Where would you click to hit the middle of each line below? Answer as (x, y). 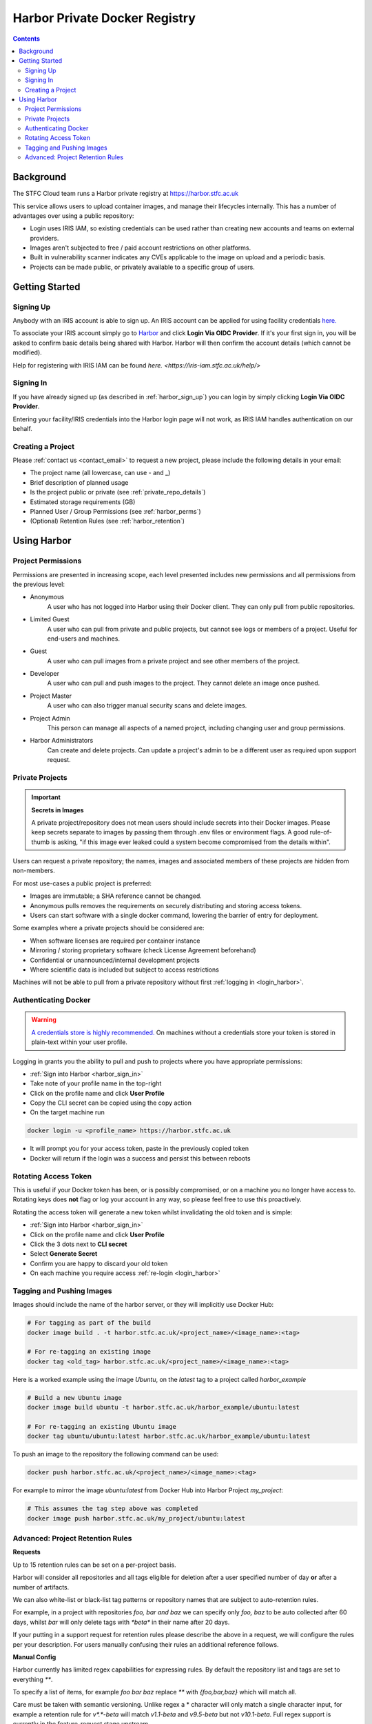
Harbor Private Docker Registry (104, 18)
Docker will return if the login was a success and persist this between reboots (140, 1158)
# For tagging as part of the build (89, 1323)
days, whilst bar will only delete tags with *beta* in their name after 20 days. (121, 1622)
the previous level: (39, 584)
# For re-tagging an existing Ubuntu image (102, 1426)
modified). (28, 352)
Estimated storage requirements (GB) (83, 502)
